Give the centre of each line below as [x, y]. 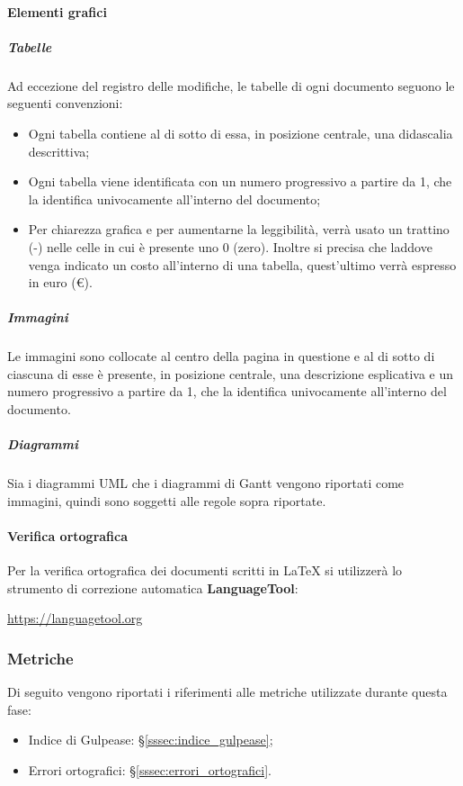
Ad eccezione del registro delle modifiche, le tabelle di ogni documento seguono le [231, 85]
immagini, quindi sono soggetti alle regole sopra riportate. [167, 500]
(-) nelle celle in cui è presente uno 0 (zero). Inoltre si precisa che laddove [230, 246]
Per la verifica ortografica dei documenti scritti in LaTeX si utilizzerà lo [205, 570]
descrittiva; [59, 151]
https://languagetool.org [75, 618]
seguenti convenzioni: [65, 103]
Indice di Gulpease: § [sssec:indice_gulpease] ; [151, 740]
